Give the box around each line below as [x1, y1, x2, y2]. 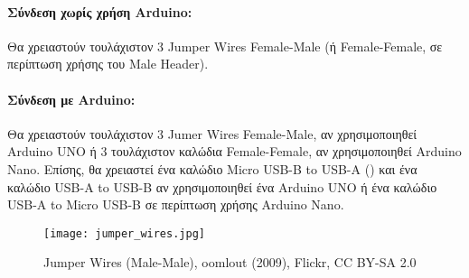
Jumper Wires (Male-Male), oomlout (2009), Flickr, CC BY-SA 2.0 [43, 253, 417, 272]
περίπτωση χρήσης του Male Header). [7, 54, 209, 73]
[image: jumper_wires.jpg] [43, 227, 205, 240]
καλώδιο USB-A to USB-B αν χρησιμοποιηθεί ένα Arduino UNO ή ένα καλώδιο [7, 177, 437, 196]
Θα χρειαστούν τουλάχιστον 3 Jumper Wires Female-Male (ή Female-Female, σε [7, 36, 443, 55]
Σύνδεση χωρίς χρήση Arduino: [7, 2, 192, 21]
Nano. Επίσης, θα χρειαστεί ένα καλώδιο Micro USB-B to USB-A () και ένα [7, 159, 417, 178]
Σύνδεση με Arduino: [7, 89, 136, 108]
